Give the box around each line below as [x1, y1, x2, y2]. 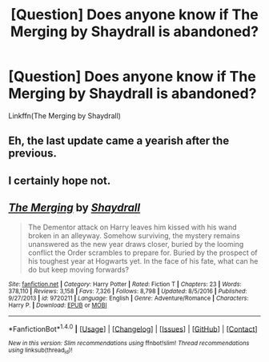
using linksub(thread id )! [8, 346, 73, 356]
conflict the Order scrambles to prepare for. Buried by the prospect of [27, 248, 258, 257]
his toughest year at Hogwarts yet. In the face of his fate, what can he [27, 256, 259, 265]
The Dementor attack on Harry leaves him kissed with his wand [27, 222, 238, 232]
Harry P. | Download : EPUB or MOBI [8, 301, 107, 309]
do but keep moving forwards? [27, 265, 130, 274]
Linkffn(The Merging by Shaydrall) [8, 110, 122, 121]
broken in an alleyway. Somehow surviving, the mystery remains [27, 230, 240, 241]
